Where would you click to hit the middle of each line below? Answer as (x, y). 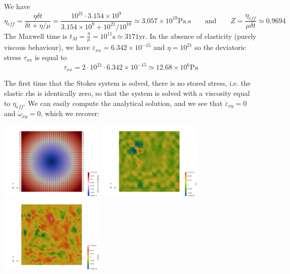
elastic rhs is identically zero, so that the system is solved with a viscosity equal (127, 93)
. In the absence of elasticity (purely (201, 36)
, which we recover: (70, 113)
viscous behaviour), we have (47, 47)
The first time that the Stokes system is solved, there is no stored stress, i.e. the (127, 83)
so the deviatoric (220, 47)
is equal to (51, 57)
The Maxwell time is (36, 36)
